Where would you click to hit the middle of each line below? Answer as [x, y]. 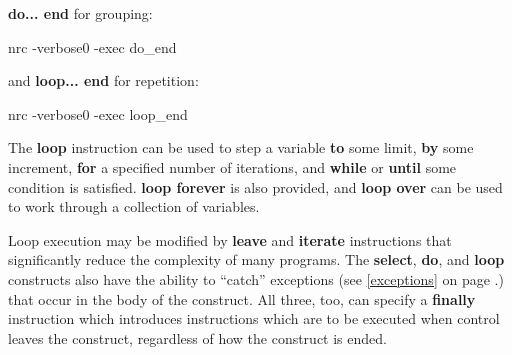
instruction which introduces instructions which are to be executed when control [254, 318]
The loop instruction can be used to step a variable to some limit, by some [241, 147]
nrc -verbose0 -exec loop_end [98, 113]
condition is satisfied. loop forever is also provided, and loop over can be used [255, 186]
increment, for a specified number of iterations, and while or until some [232, 166]
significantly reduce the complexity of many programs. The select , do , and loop [256, 259]
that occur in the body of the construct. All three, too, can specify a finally [242, 298]
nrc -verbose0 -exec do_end [92, 46]
